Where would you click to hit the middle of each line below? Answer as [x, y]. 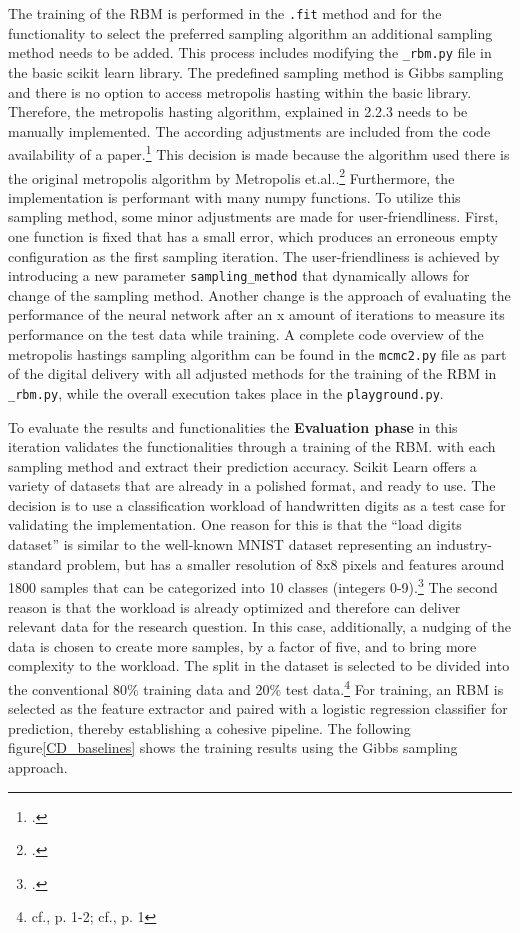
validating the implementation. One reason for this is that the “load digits [235, 524]
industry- [464, 544]
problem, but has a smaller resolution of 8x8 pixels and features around [285, 563]
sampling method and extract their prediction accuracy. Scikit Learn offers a [242, 465]
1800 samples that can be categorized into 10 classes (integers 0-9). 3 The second [253, 585]
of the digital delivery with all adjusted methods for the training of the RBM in [252, 373]
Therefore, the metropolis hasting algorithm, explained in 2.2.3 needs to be [238, 111]
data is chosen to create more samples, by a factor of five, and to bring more [242, 645]
